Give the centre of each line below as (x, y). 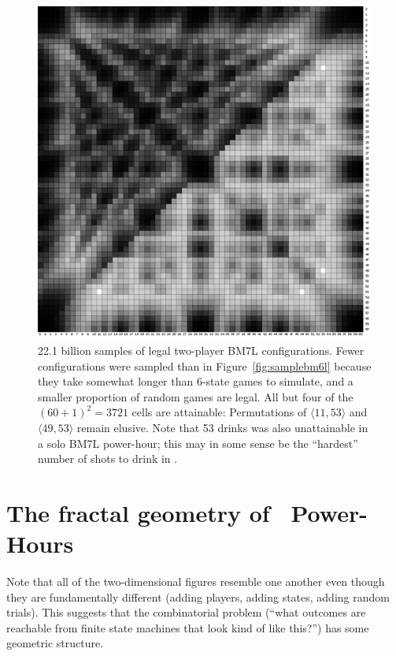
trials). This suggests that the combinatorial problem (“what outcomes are (186, 612)
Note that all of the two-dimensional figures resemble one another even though (196, 581)
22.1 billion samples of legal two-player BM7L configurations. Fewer (201, 350)
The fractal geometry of (138, 512)
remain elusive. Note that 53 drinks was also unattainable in (222, 427)
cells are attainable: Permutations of (219, 412)
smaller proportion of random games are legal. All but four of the (196, 396)
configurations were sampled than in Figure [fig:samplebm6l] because (205, 365)
